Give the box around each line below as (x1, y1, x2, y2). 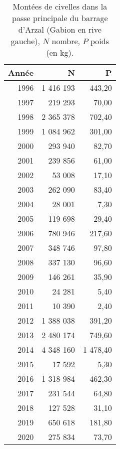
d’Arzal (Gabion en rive (18, 24, 101, 35)
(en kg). (46, 47, 74, 58)
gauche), (10, 35, 40, 47)
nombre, (51, 35, 80, 47)
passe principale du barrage (12, 12, 108, 24)
